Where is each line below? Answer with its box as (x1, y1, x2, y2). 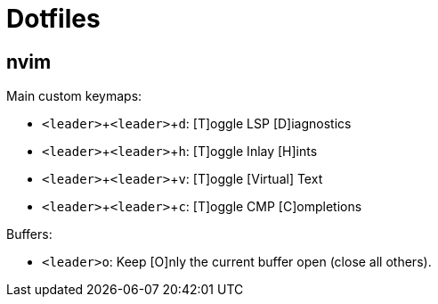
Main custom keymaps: (6, 88, 142, 104)
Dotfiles (6, 4, 101, 34)
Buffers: (6, 226, 53, 242)
